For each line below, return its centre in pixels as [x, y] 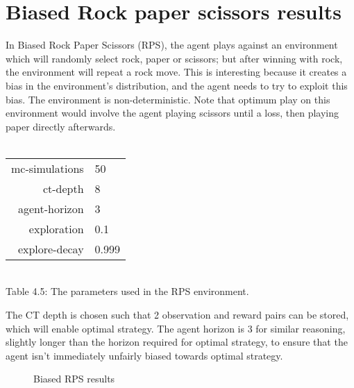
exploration [56, 228]
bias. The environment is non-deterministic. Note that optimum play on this [168, 99]
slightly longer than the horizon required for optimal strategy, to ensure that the [177, 342]
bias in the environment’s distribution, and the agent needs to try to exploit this [177, 85]
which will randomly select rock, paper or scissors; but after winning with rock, [174, 58]
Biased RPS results [74, 379]
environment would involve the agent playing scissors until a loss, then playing [172, 113]
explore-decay [51, 248]
